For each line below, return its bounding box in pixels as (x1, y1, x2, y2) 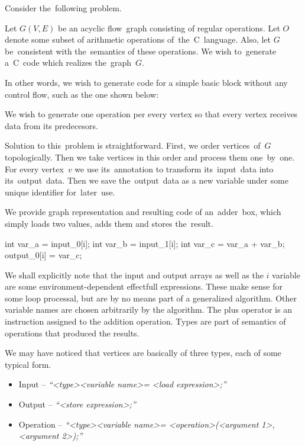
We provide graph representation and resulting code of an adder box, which (5, 206, 281, 218)
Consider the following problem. (5, 2, 122, 14)
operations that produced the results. (5, 326, 139, 339)
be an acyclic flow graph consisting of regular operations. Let (57, 21, 280, 34)
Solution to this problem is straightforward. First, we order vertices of (5, 139, 261, 152)
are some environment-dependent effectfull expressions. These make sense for (5, 280, 283, 293)
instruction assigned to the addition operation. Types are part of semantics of (5, 315, 286, 328)
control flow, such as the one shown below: (5, 88, 159, 100)
